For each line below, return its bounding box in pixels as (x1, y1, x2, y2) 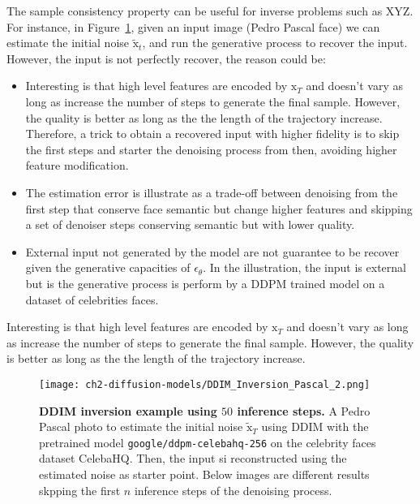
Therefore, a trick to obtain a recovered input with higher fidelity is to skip (25, 125, 400, 142)
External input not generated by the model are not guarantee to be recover (25, 243, 400, 260)
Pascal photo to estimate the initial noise (39, 418, 243, 435)
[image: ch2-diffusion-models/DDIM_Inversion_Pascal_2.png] (39, 378, 371, 390)
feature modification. (25, 157, 129, 174)
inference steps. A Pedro (237, 402, 371, 419)
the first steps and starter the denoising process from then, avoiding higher (25, 140, 397, 157)
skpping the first (39, 481, 121, 498)
